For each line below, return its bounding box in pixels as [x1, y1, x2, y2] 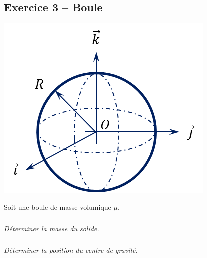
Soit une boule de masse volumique [4, 201, 111, 212]
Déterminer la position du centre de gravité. [4, 244, 138, 255]
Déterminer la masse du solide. [4, 223, 99, 233]
